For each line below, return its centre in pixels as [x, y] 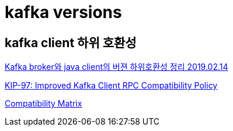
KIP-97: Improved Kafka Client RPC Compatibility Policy [111, 86]
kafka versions [63, 12]
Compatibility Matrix [44, 104]
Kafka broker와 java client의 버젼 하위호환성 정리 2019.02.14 [116, 67]
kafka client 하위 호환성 [71, 43]
